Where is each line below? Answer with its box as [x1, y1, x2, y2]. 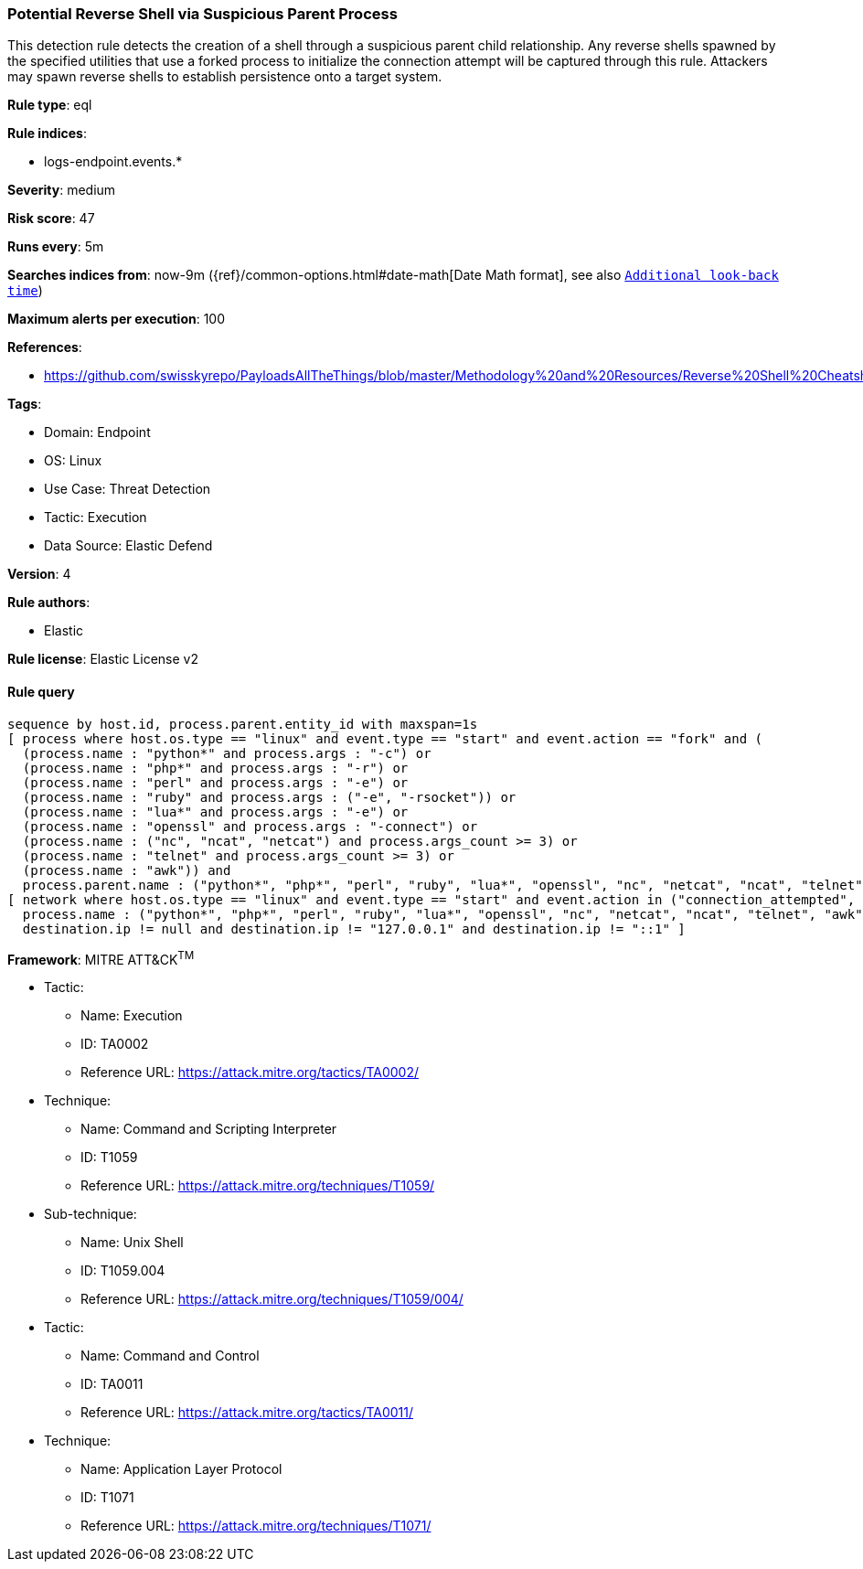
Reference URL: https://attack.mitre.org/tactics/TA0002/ [80, 1064, 420, 1081]
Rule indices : [7, 125, 87, 142]
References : [7, 339, 82, 356]
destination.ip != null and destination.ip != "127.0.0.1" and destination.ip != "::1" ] [22, 921, 686, 936]
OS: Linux [44, 453, 102, 469]
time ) [7, 283, 43, 299]
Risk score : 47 [7, 210, 95, 227]
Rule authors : [7, 594, 91, 611]
